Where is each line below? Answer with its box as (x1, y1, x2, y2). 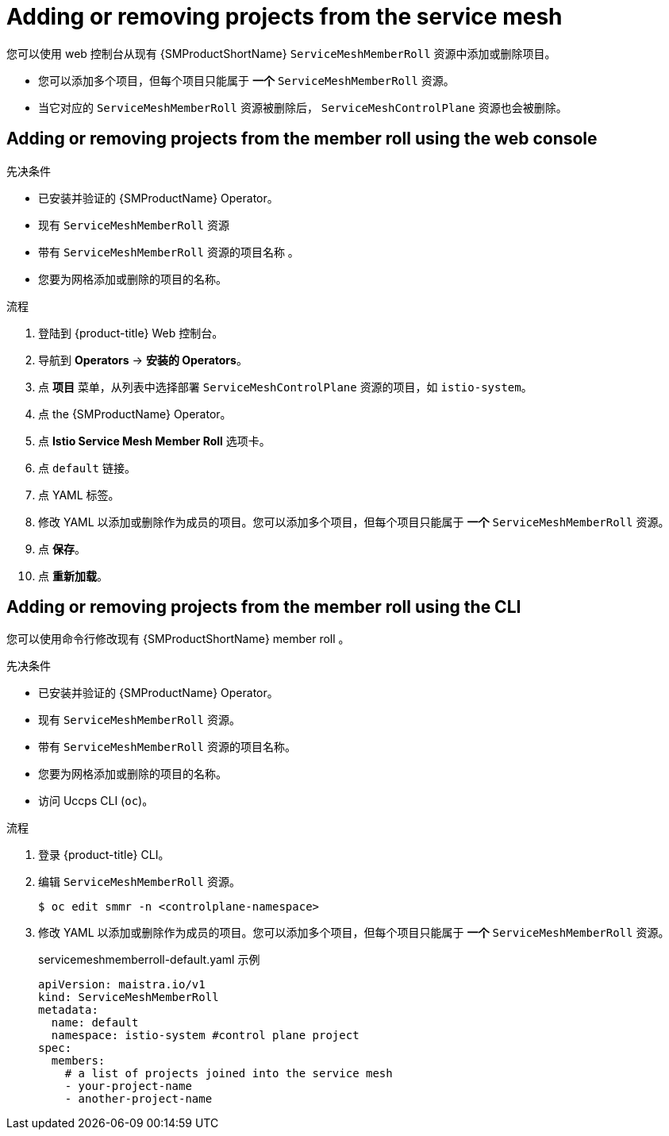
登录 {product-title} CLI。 (38, 848, 170, 862)
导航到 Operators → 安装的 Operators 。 (38, 352, 248, 367)
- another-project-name (64, 1092, 213, 1106)
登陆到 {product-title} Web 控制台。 (38, 325, 224, 340)
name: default (51, 1016, 139, 1030)
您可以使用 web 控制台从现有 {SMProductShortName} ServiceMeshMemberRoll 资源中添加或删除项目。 (6, 46, 556, 60)
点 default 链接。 (38, 460, 136, 475)
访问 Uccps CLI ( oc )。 (38, 794, 154, 808)
